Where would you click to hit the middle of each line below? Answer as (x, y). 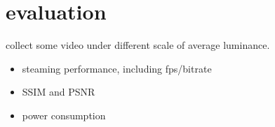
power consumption (64, 115)
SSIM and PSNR (59, 92)
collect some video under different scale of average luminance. (138, 45)
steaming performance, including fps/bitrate (117, 68)
